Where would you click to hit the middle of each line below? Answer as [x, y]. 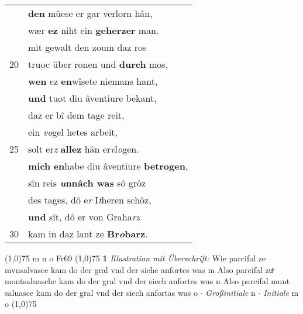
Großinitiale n [230, 292]
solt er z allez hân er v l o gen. [84, 149]
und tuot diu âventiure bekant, [92, 98]
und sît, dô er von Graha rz [84, 217]
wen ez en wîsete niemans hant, [93, 81]
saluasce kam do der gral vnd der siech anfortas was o [101, 292]
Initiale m [281, 292]
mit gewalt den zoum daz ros [87, 47]
